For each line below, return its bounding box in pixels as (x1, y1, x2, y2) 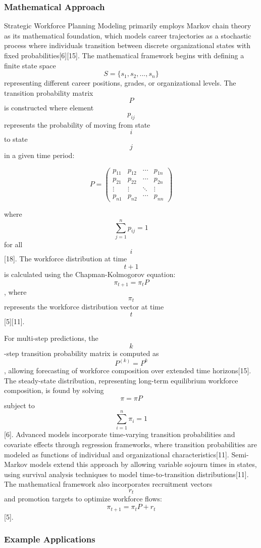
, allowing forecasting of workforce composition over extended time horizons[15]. (4, 365, 251, 375)
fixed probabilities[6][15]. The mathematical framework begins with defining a (4, 50, 244, 60)
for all (4, 239, 23, 249)
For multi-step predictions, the (4, 333, 98, 343)
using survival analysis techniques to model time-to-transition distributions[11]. (4, 468, 249, 479)
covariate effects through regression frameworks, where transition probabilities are (4, 439, 257, 450)
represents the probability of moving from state (4, 119, 150, 130)
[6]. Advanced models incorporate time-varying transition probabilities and (4, 429, 235, 440)
